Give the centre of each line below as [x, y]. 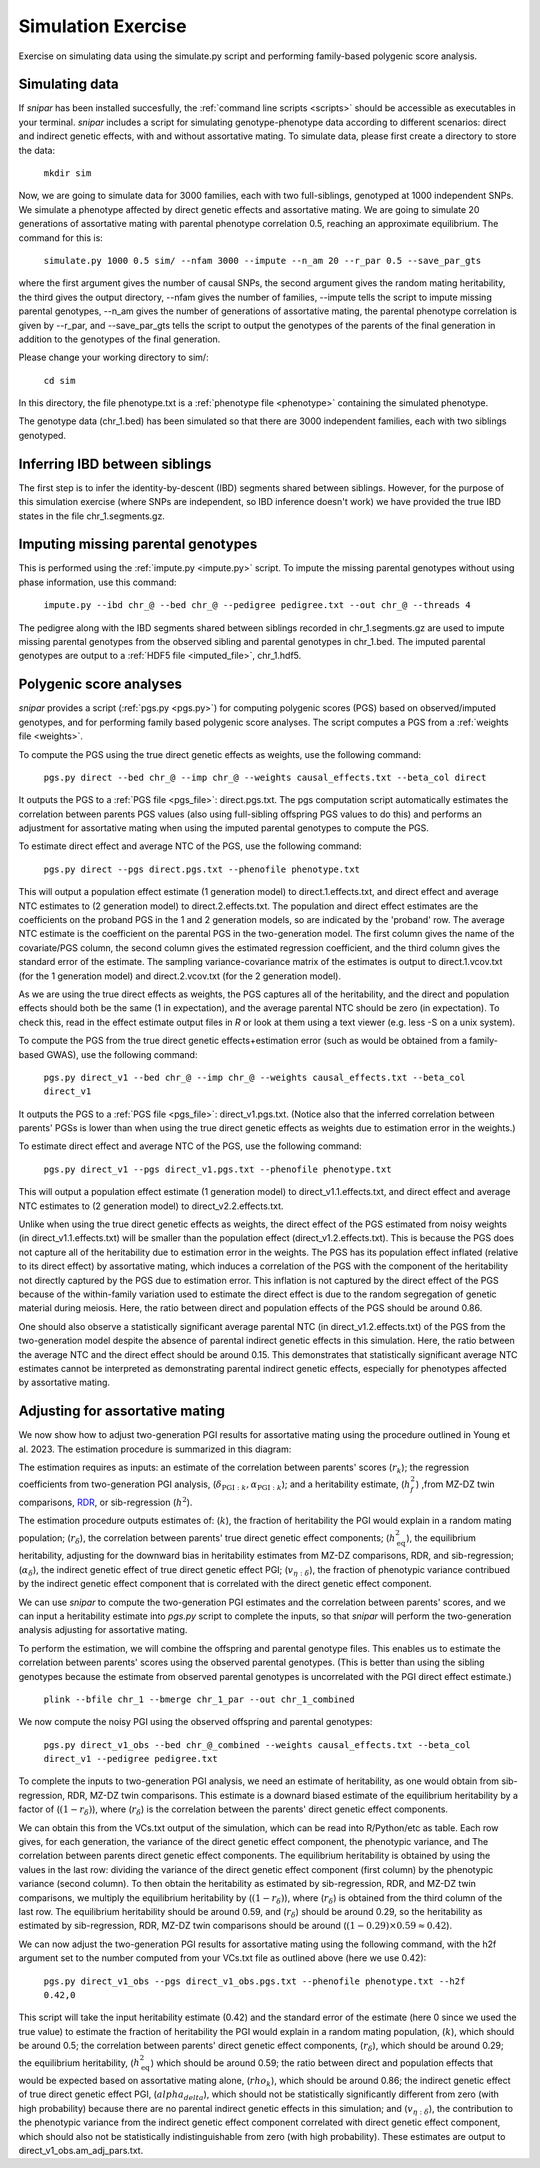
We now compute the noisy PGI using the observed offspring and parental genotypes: [195, 1722]
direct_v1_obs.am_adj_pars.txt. [81, 2151]
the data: [36, 150]
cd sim [59, 380]
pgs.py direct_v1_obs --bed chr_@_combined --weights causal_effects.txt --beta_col [257, 1744]
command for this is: [61, 237]
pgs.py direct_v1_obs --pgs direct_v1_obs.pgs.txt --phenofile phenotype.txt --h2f [254, 1981]
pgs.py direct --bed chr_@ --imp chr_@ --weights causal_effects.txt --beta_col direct [265, 777]
